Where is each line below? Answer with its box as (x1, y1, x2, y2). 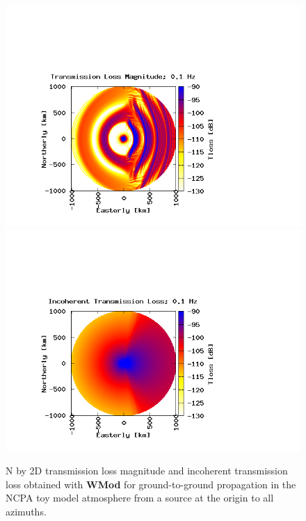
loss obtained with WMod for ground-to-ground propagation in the (6, 476, 296, 491)
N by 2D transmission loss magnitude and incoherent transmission (6, 463, 288, 478)
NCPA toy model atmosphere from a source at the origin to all (6, 490, 274, 505)
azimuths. (6, 504, 47, 518)
